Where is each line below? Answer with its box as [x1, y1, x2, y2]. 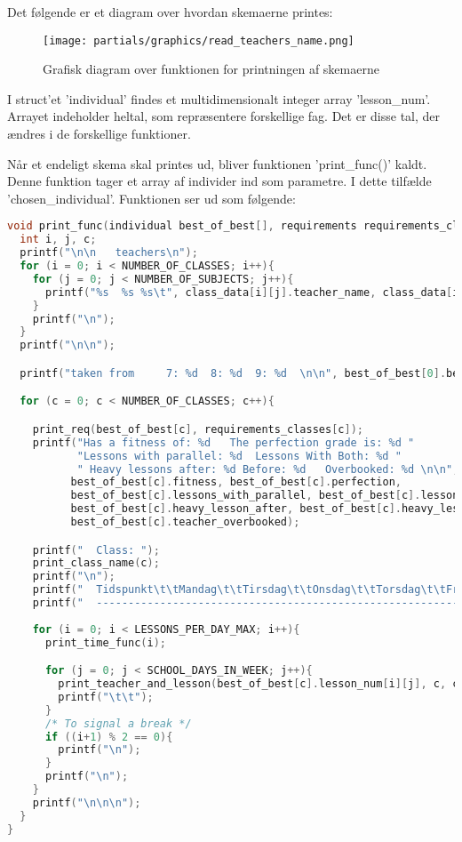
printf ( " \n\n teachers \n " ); [20, 246, 198, 260]
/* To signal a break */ [44, 717, 192, 730]
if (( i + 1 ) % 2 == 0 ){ [44, 730, 173, 743]
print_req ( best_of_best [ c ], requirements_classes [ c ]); [32, 422, 363, 436]
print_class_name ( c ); [32, 557, 160, 570]
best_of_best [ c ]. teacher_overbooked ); [70, 516, 300, 528]
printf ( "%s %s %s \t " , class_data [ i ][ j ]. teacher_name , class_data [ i [44, 285, 459, 299]
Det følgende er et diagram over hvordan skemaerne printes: [7, 3, 333, 20]
